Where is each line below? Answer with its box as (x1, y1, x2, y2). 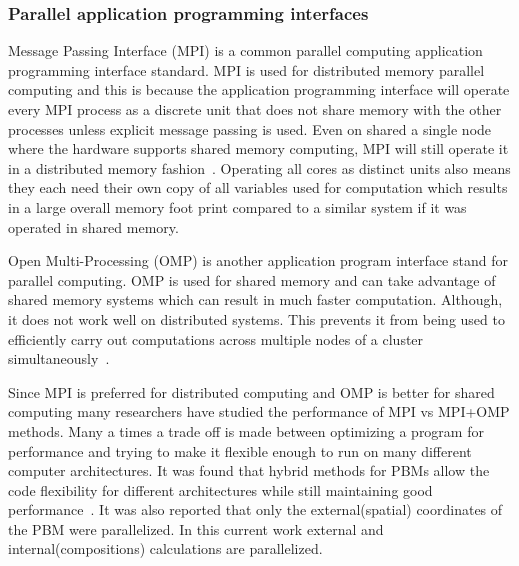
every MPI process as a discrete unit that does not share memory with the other (8, 99, 502, 119)
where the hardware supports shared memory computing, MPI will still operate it (8, 138, 509, 159)
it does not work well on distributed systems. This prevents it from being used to (8, 308, 505, 329)
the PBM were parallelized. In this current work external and (8, 518, 384, 539)
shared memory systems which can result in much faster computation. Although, (8, 289, 503, 310)
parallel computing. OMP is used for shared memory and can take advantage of (8, 269, 496, 290)
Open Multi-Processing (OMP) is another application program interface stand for (8, 250, 508, 271)
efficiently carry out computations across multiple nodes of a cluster (8, 328, 424, 349)
